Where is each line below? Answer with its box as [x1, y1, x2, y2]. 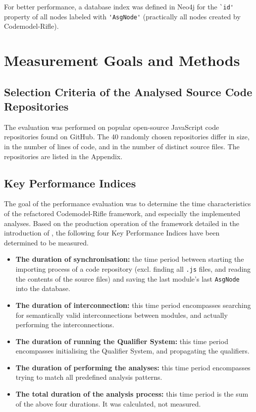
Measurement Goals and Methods [4, 50, 240, 70]
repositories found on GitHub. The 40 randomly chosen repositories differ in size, [4, 131, 250, 142]
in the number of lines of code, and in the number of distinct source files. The [4, 141, 240, 152]
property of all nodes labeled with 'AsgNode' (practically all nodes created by [4, 11, 241, 21]
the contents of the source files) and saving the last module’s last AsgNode [15, 273, 240, 284]
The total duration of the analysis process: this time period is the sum [15, 389, 249, 399]
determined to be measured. [4, 237, 89, 247]
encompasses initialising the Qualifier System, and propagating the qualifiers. [15, 346, 250, 356]
